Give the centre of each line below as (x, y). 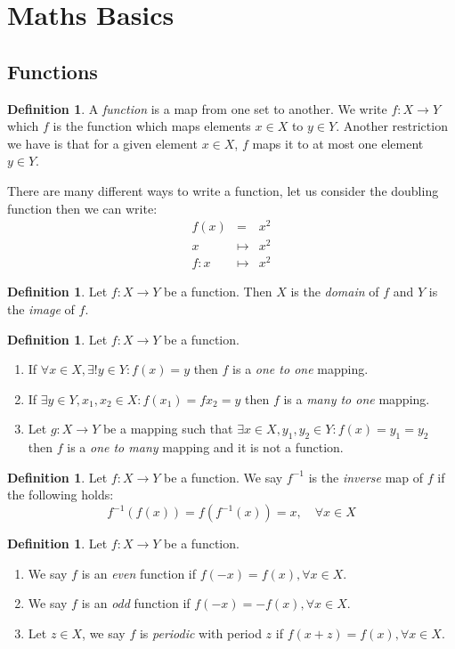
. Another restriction (392, 126)
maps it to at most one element (338, 143)
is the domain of (335, 292)
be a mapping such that (168, 429)
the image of (41, 309)
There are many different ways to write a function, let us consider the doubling (223, 190)
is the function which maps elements (152, 126)
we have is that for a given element (102, 143)
